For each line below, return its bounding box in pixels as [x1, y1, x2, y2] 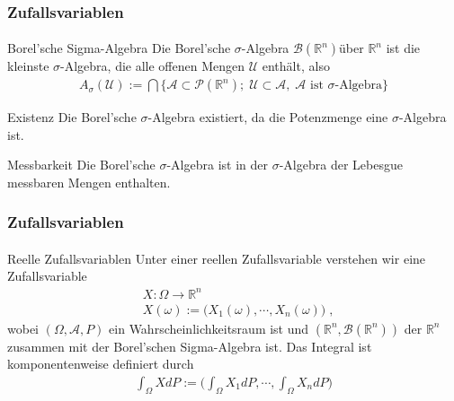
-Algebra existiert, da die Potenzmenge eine [147, 108, 388, 126]
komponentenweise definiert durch [7, 354, 194, 373]
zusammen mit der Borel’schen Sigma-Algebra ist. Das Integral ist [7, 336, 372, 355]
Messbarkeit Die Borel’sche [7, 155, 156, 174]
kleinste [7, 57, 49, 75]
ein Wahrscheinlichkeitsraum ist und [109, 318, 309, 337]
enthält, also [262, 57, 330, 75]
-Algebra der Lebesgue [279, 155, 403, 174]
